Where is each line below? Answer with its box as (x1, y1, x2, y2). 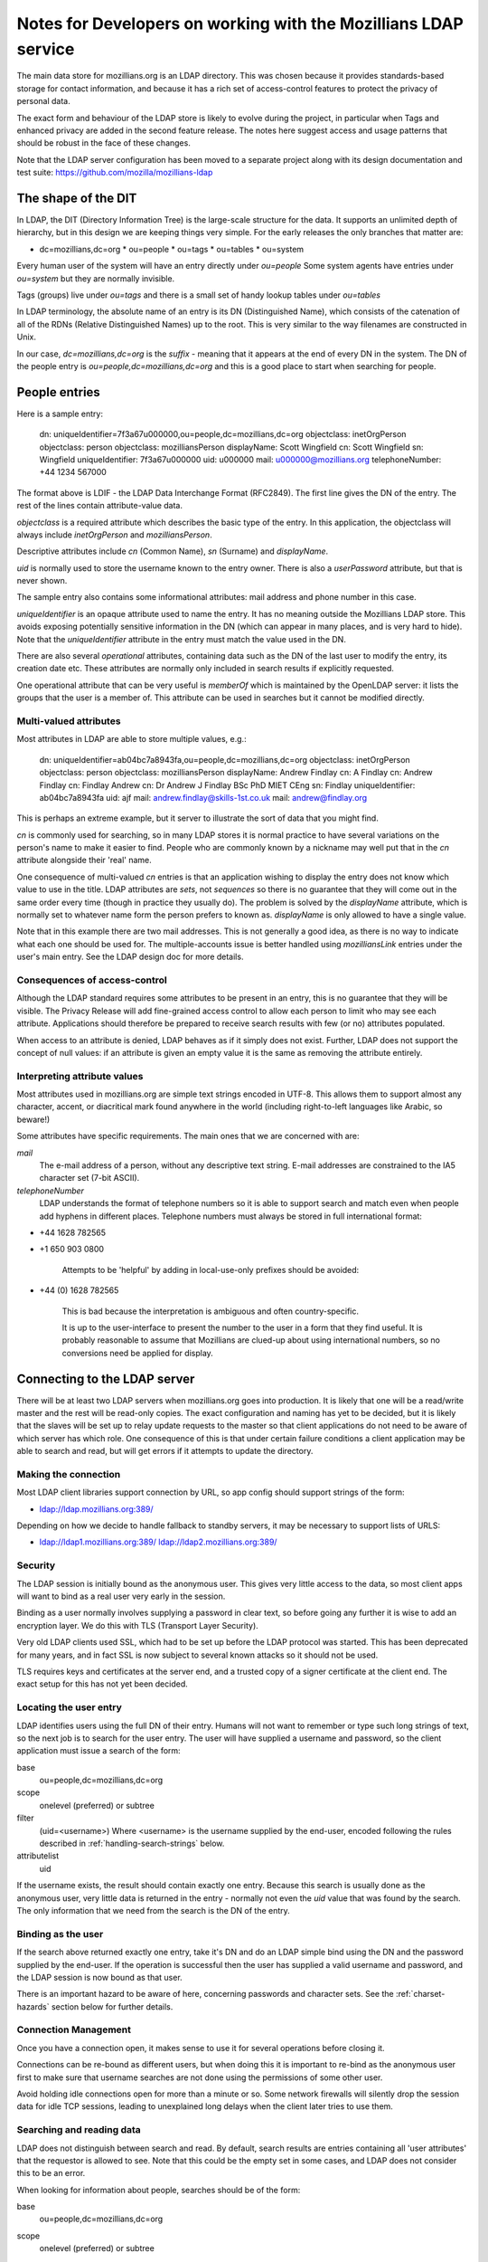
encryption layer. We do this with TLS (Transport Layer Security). (16, 1620, 259, 1630)
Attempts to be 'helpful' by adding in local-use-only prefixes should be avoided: (61, 1264, 360, 1275)
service (16, 39, 75, 59)
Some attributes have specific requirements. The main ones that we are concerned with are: (16, 1131, 360, 1142)
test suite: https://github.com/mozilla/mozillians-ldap (16, 167, 213, 178)
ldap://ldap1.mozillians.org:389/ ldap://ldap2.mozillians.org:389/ (39, 1536, 277, 1547)
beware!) (16, 1114, 51, 1125)
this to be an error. (16, 2168, 86, 2179)
